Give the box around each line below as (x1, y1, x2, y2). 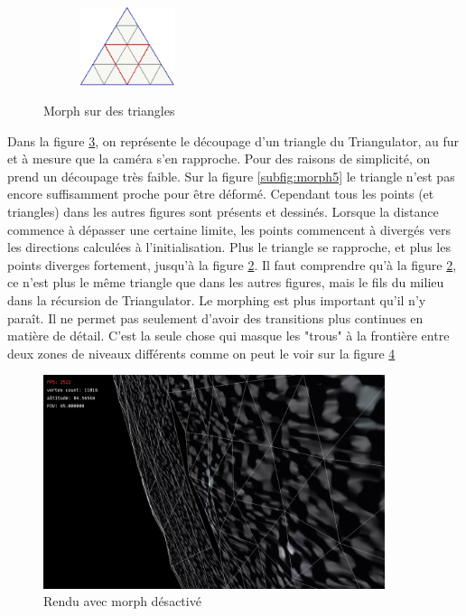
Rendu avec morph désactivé (43, 592, 201, 611)
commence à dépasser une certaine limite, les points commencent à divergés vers (7, 219, 451, 238)
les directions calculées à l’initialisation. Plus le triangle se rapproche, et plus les (7, 238, 451, 257)
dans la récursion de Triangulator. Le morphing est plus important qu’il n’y (7, 291, 426, 310)
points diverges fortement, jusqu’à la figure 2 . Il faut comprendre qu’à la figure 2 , (7, 255, 457, 274)
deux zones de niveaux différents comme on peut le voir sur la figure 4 (7, 343, 396, 362)
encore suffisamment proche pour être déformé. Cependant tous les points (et (7, 184, 434, 203)
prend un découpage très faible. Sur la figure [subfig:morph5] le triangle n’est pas (7, 166, 455, 185)
